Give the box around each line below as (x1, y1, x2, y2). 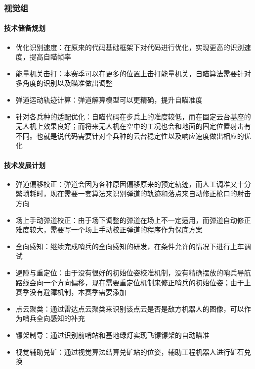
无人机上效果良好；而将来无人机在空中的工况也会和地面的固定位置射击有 (15, 121, 251, 131)
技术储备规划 (4, 23, 45, 33)
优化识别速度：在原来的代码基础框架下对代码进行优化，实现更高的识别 (15, 42, 244, 52)
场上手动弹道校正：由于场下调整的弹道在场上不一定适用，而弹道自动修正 (15, 214, 251, 225)
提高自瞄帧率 (29, 52, 71, 62)
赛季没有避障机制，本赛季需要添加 (15, 287, 127, 297)
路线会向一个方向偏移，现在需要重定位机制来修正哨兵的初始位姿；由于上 (15, 277, 251, 287)
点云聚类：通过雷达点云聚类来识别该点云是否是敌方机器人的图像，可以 (15, 303, 244, 314)
